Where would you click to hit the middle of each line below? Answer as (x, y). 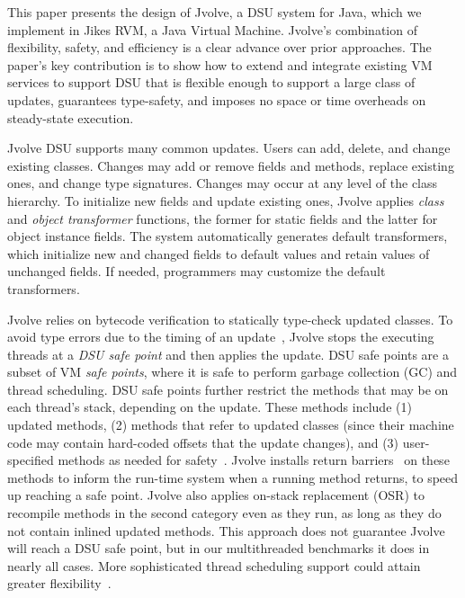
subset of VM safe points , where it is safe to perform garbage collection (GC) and (232, 372)
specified (31, 460)
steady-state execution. (71, 117)
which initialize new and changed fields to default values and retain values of (219, 253)
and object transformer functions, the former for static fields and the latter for (223, 218)
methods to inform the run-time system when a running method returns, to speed (233, 477)
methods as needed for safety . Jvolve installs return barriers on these (254, 460)
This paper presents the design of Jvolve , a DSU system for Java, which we (215, 12)
